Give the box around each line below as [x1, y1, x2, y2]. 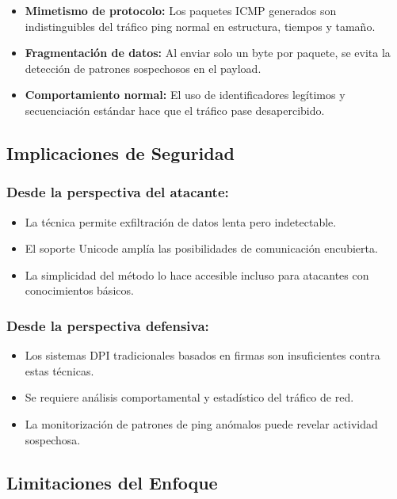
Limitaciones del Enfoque [6, 470, 218, 494]
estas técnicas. [25, 362, 94, 379]
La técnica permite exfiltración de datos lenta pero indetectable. [25, 213, 337, 230]
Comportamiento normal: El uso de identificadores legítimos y [25, 86, 345, 103]
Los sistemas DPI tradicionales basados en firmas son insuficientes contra [25, 347, 380, 364]
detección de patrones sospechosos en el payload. [25, 59, 261, 76]
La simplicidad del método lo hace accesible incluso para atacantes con [25, 266, 369, 283]
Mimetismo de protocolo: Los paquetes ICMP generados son [25, 2, 337, 18]
